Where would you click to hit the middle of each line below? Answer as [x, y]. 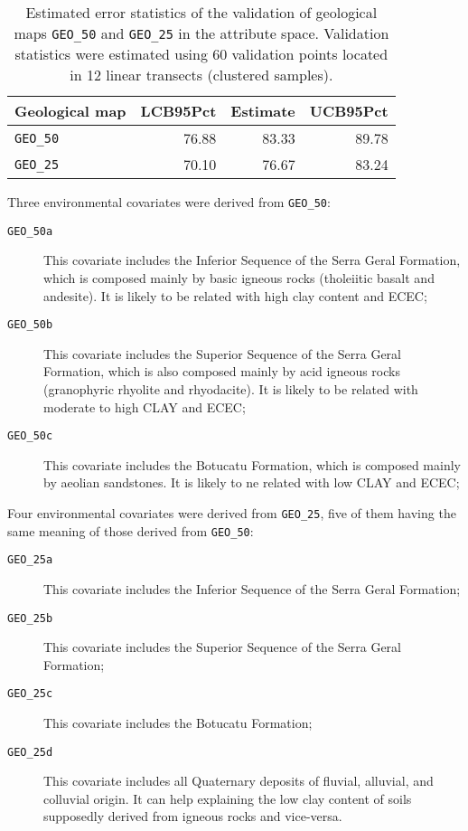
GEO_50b [30, 325]
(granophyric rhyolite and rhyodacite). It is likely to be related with [231, 388]
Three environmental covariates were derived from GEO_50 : [169, 202]
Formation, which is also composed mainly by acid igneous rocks [222, 371]
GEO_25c [30, 694]
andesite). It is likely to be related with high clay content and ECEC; [235, 295]
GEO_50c [30, 436]
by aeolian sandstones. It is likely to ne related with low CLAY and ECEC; [252, 482]
